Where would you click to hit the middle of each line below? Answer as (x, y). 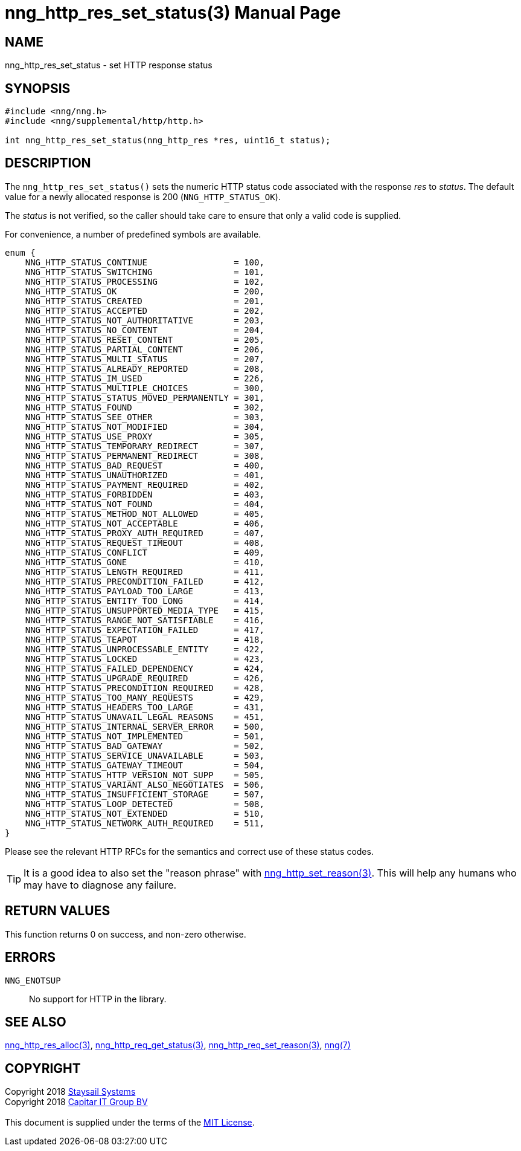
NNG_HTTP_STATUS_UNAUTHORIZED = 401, (145, 475)
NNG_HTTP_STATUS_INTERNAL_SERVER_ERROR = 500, (145, 726)
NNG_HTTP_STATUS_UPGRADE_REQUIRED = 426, (145, 678)
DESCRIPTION (48, 163)
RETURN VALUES (58, 911)
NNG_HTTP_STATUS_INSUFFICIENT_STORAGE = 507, (145, 794)
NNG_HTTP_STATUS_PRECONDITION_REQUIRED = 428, (145, 688)
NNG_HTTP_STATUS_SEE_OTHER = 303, (145, 417)
